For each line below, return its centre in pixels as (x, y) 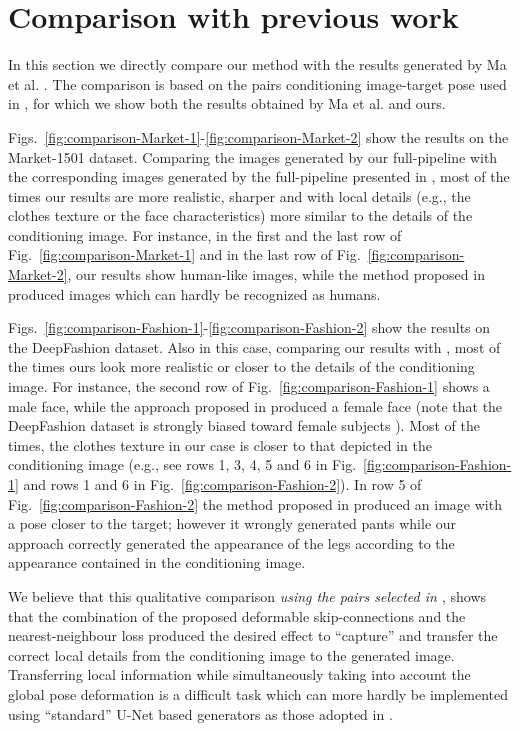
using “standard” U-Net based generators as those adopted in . (200, 713)
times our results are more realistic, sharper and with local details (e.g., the (239, 195)
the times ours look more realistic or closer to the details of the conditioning (241, 366)
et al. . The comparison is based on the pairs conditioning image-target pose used (257, 83)
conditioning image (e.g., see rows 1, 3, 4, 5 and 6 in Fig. (182, 464)
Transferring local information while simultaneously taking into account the (239, 674)
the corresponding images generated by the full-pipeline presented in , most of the (259, 176)
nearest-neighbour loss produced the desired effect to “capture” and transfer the (253, 635)
